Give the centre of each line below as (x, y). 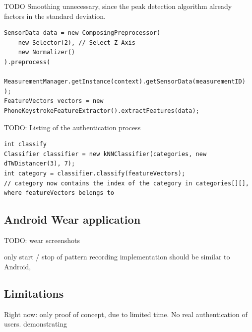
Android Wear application (72, 219)
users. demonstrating (36, 324)
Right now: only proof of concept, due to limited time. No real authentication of (126, 314)
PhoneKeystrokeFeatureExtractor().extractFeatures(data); (102, 111)
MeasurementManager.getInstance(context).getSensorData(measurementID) (125, 82)
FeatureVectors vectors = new (54, 101)
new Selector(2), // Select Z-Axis (77, 42)
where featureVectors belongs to (59, 193)
